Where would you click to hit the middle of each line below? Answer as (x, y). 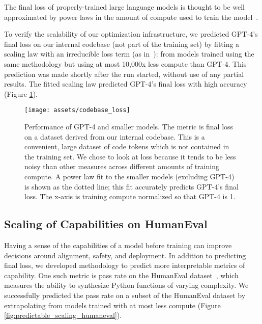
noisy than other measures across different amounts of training (122, 166)
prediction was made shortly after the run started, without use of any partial (124, 74)
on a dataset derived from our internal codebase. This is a (115, 136)
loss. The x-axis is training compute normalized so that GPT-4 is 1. (130, 196)
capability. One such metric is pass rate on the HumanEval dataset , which (121, 275)
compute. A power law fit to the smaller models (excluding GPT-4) (129, 176)
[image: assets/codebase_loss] (77, 110)
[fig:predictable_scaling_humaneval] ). (63, 315)
